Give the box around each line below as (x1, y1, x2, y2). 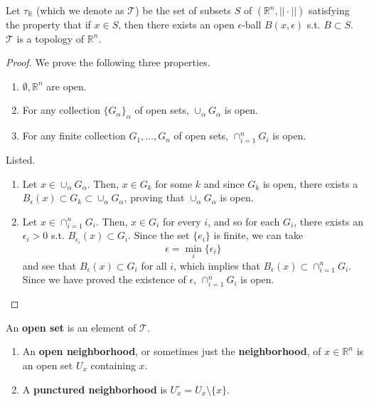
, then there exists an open (118, 17, 235, 31)
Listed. (6, 152, 36, 166)
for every (162, 213, 201, 228)
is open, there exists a (262, 176, 358, 191)
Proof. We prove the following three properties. (6, 55, 210, 70)
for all (141, 258, 167, 273)
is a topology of (16, 31, 85, 46)
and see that (22, 258, 77, 273)
